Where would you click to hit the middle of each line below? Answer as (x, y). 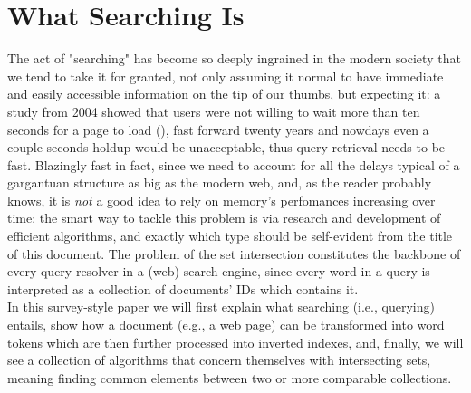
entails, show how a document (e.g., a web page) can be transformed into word (226, 325)
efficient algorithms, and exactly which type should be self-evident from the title (230, 236)
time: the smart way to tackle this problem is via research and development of (224, 218)
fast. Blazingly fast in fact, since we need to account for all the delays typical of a (234, 164)
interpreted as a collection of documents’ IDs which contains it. (183, 288)
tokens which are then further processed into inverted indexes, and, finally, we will (235, 342)
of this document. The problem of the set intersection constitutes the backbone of (234, 253)
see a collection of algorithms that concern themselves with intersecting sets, (219, 360)
